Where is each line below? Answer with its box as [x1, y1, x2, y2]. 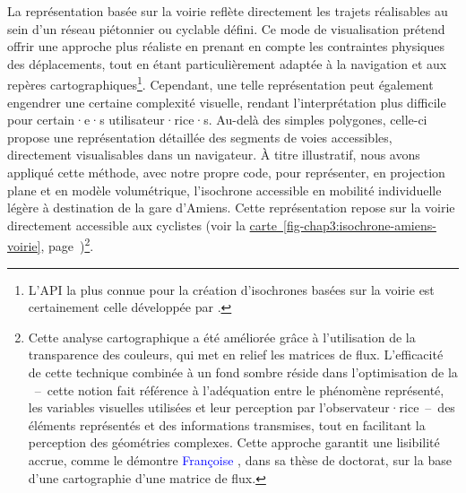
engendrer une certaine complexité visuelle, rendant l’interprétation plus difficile [7, 92, 446, 111]
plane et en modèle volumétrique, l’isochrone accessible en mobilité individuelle [7, 180, 442, 199]
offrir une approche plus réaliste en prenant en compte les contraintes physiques [7, 37, 444, 56]
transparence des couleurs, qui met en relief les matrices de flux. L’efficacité [28, 345, 444, 364]
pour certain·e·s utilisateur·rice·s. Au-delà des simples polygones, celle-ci [7, 110, 427, 129]
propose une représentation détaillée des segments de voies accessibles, [7, 127, 393, 146]
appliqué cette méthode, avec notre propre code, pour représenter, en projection [7, 163, 445, 181]
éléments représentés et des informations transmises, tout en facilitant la [28, 415, 426, 434]
